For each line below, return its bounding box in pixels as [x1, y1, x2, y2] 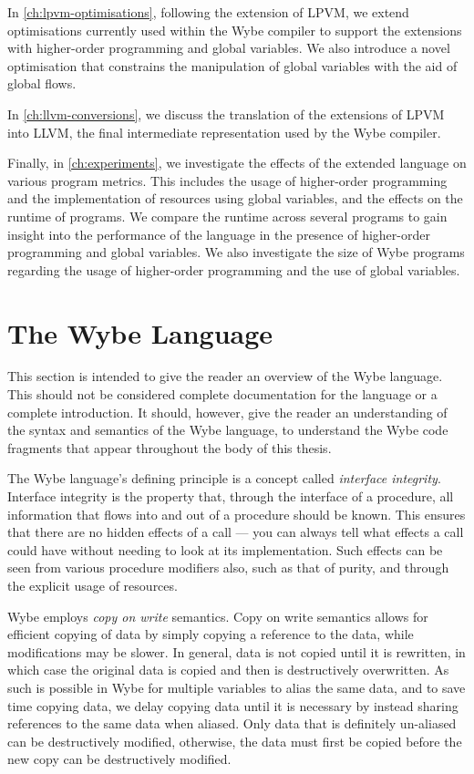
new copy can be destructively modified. [7, 749, 232, 769]
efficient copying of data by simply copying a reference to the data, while [7, 624, 414, 644]
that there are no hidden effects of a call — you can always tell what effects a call [7, 522, 464, 542]
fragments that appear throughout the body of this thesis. [7, 438, 332, 457]
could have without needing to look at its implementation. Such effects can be [7, 540, 443, 559]
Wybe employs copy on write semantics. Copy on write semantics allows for [7, 606, 428, 625]
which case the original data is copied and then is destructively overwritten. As [7, 660, 449, 679]
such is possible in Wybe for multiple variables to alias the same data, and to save [7, 677, 466, 697]
